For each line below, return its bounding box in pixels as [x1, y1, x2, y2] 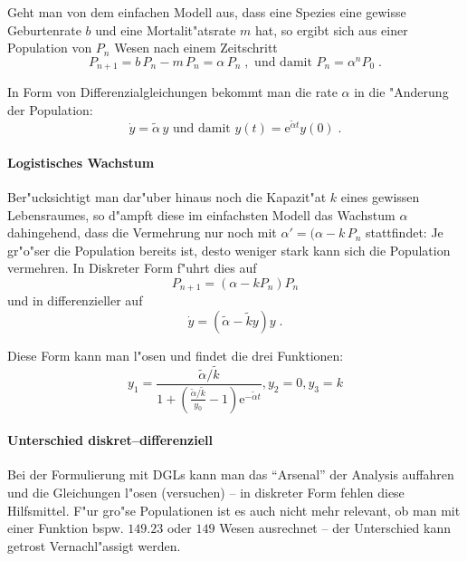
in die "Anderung [354, 82, 449, 102]
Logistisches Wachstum [7, 152, 155, 171]
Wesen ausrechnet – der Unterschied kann [219, 518, 451, 537]
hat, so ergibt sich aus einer [254, 20, 408, 39]
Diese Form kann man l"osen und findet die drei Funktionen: [7, 345, 344, 364]
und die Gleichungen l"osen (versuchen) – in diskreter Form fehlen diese [7, 483, 405, 502]
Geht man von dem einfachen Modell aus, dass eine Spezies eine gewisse [7, 3, 406, 21]
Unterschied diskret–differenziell [7, 430, 213, 450]
